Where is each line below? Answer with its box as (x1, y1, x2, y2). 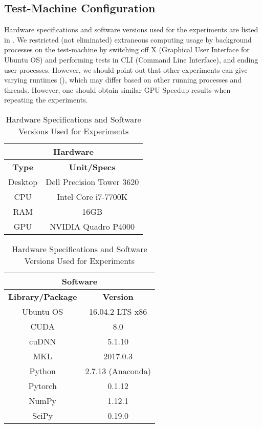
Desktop (8, 175, 38, 188)
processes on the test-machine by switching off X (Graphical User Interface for (4, 44, 250, 55)
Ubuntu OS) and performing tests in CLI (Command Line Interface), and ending (4, 54, 258, 65)
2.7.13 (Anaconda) (85, 364, 151, 377)
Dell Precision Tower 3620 (46, 175, 139, 188)
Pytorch (28, 379, 57, 392)
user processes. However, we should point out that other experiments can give (4, 64, 248, 75)
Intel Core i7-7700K (57, 190, 128, 202)
